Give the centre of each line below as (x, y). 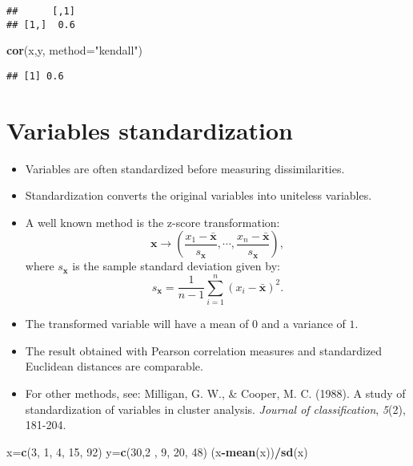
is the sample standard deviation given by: (176, 266)
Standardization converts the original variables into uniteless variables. (198, 195)
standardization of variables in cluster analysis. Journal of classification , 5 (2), (215, 409)
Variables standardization (150, 130)
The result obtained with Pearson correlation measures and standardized (204, 350)
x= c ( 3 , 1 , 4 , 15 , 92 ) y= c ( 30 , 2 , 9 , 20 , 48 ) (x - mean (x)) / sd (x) (157, 451)
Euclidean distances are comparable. (114, 366)
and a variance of (303, 324)
